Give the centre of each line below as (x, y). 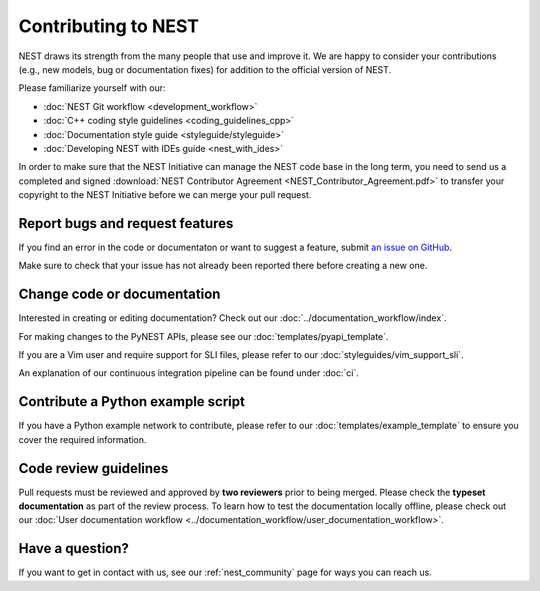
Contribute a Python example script (131, 401)
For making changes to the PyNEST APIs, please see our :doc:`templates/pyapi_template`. (203, 336)
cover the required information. (82, 439)
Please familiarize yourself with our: (92, 88)
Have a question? (74, 548)
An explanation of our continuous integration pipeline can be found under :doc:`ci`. (188, 373)
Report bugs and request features (126, 223)
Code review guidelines (93, 468)
